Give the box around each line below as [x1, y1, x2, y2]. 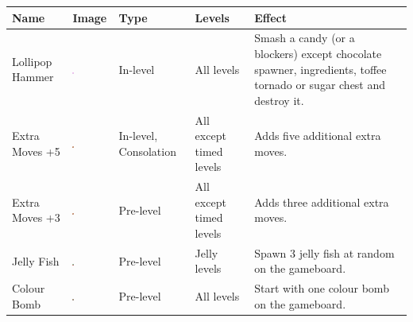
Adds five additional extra [254, 127, 381, 144]
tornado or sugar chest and [254, 76, 386, 93]
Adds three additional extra [254, 193, 389, 210]
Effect [254, 9, 288, 25]
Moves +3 [12, 209, 60, 226]
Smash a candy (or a [254, 29, 355, 46]
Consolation [118, 142, 176, 159]
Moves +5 [12, 142, 60, 159]
